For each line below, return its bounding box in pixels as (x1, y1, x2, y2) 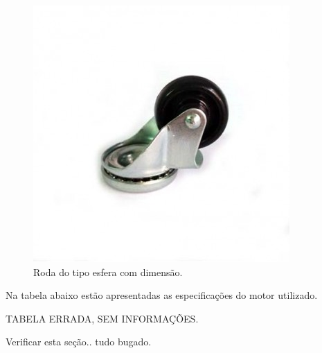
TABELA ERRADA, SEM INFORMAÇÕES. (6, 311, 199, 325)
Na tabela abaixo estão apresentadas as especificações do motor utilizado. (6, 288, 318, 302)
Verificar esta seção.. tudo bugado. (6, 334, 152, 349)
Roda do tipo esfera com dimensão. (33, 264, 183, 279)
